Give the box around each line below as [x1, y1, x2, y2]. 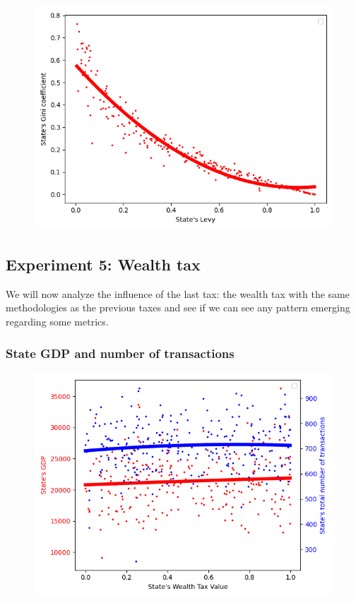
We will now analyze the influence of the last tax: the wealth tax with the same [6, 286, 350, 301]
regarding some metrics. [6, 314, 109, 328]
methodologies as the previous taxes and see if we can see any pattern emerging [6, 300, 350, 315]
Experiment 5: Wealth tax [6, 253, 201, 275]
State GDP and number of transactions [6, 344, 235, 362]
